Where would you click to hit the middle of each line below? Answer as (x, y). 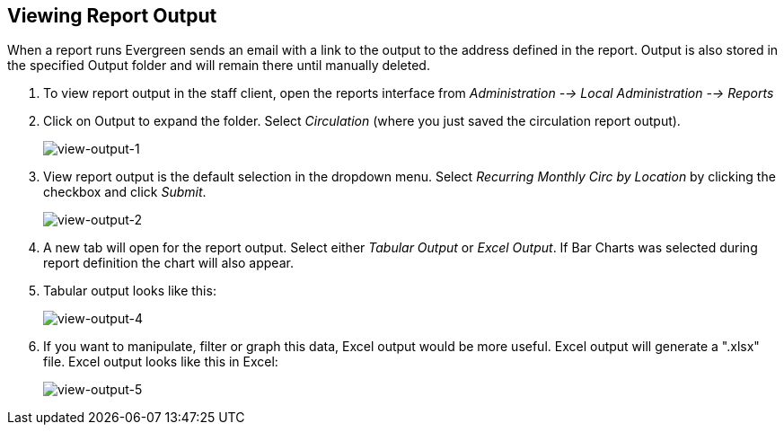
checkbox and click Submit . (125, 192)
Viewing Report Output (112, 16)
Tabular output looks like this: (130, 291)
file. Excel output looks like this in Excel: (161, 362)
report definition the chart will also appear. (168, 263)
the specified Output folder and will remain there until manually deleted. (219, 66)
